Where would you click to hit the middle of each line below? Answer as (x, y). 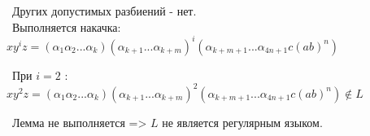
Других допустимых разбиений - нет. (104, 11)
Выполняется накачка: (66, 26)
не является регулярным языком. (242, 122)
